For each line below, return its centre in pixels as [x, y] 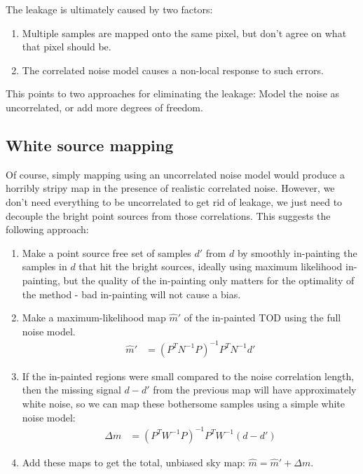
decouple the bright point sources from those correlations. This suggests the [168, 215]
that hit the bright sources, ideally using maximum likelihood [211, 266]
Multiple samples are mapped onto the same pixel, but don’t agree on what [184, 33]
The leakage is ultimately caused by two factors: [109, 9]
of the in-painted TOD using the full [262, 318]
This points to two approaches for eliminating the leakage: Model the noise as [173, 93]
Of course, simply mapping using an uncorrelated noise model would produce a [175, 174]
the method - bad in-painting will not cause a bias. [131, 294]
